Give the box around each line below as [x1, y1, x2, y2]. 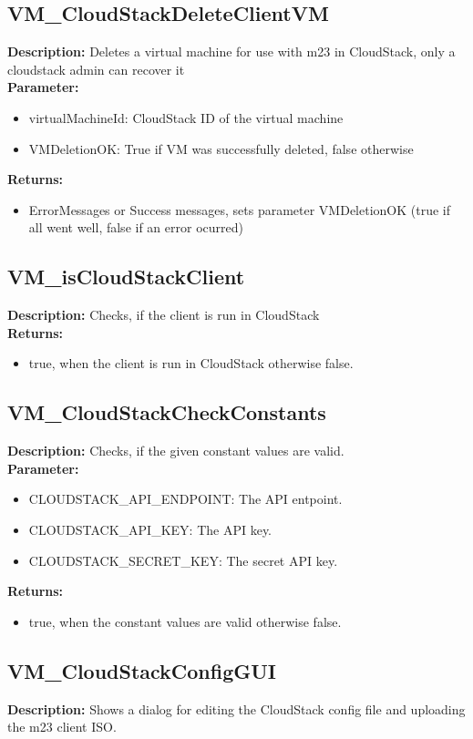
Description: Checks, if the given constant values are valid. [7, 441, 344, 460]
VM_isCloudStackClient [7, 262, 245, 291]
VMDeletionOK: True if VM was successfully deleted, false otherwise [28, 139, 414, 158]
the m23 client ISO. [7, 717, 117, 736]
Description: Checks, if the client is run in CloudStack [7, 305, 320, 324]
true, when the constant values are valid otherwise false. [28, 611, 342, 631]
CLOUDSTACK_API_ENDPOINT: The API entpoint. [28, 489, 343, 508]
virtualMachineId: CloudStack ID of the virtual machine [28, 108, 344, 127]
